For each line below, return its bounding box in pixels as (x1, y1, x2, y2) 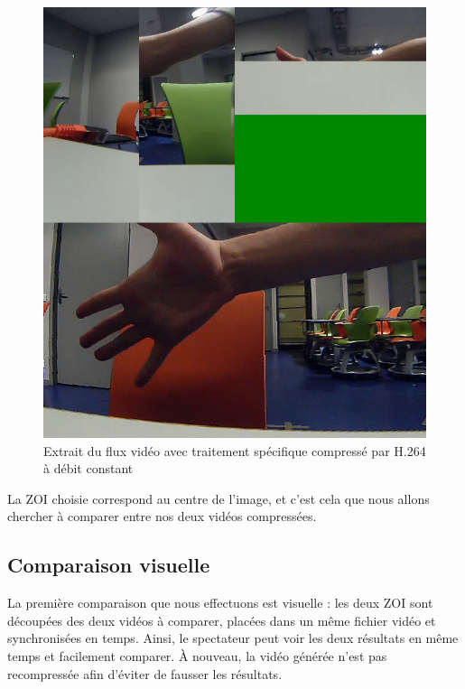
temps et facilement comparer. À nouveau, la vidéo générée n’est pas (7, 646, 387, 665)
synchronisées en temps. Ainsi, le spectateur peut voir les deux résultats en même (7, 628, 459, 647)
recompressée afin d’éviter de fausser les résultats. (7, 664, 283, 683)
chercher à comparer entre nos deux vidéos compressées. (7, 507, 317, 526)
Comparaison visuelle (7, 551, 210, 579)
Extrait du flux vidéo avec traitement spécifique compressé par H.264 (43, 441, 426, 460)
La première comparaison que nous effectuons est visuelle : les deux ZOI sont (7, 593, 433, 612)
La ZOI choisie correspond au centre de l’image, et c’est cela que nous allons (7, 489, 430, 507)
